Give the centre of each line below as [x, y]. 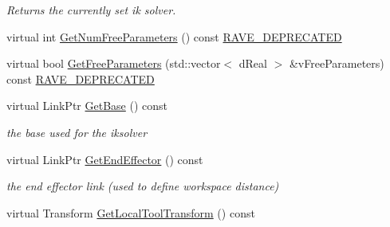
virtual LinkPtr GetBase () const [87, 106]
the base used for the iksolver [77, 132]
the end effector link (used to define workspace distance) [143, 186]
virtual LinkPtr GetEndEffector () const [105, 159]
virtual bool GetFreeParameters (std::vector [114, 63]
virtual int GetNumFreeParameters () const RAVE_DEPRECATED [174, 36]
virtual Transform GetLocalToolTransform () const [131, 212]
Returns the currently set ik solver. [91, 10]
